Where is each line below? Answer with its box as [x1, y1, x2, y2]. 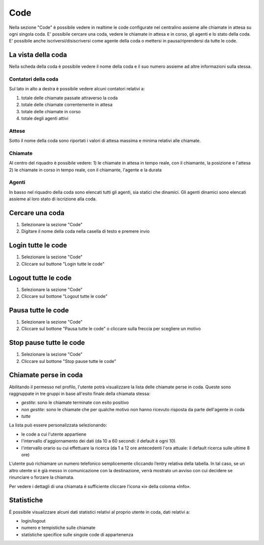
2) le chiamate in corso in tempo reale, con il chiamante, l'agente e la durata [9, 167, 162, 173]
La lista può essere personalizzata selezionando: [9, 422, 108, 428]
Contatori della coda [9, 76, 59, 83]
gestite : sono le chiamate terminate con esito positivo [21, 399, 129, 405]
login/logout [21, 518, 46, 524]
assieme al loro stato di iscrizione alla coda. [9, 196, 97, 202]
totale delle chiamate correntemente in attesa [21, 102, 112, 107]
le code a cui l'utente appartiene [21, 431, 87, 437]
